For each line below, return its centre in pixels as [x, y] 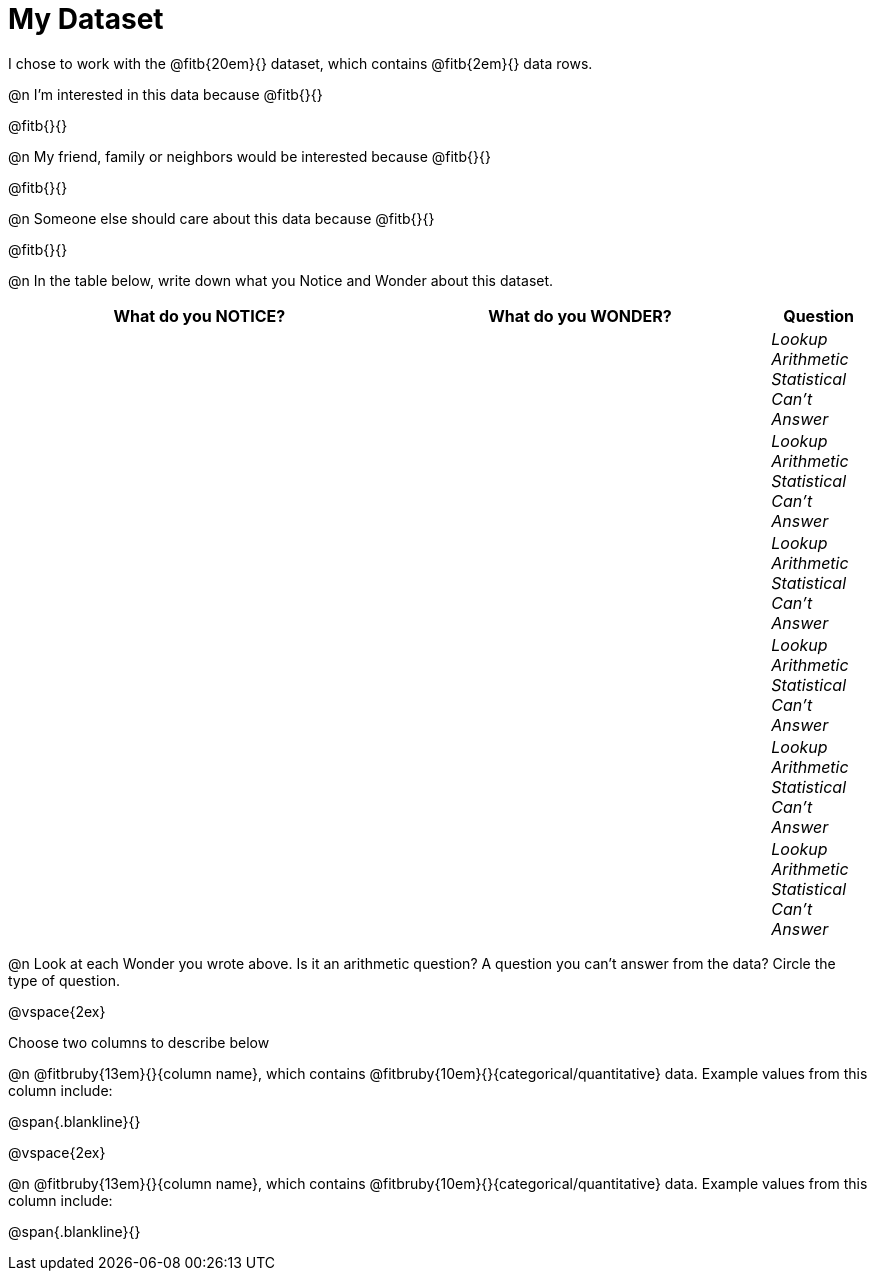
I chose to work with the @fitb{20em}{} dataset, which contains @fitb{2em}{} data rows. [300, 63]
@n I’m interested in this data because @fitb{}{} [165, 94]
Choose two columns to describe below [139, 1042]
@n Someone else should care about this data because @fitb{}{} [221, 218]
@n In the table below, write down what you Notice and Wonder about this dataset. [281, 280]
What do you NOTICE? [199, 315]
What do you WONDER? [580, 315]
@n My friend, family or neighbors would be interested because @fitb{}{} [249, 156]
